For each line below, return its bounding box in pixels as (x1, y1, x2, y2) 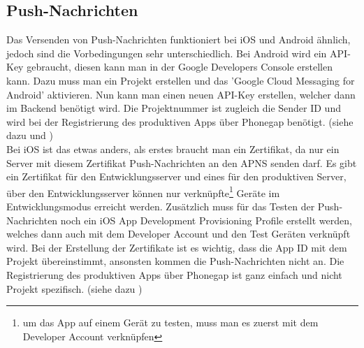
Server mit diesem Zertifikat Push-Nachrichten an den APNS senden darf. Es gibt (6, 155, 357, 170)
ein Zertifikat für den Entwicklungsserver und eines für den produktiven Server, (6, 169, 347, 184)
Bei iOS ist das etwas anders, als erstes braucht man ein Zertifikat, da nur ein (6, 141, 340, 156)
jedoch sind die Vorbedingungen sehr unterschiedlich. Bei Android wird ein (6, 45, 327, 60)
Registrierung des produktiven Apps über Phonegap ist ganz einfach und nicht (6, 267, 342, 282)
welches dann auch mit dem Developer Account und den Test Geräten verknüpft (6, 226, 351, 241)
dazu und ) (6, 128, 53, 143)
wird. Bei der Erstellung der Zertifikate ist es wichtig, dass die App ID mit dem (6, 240, 347, 254)
